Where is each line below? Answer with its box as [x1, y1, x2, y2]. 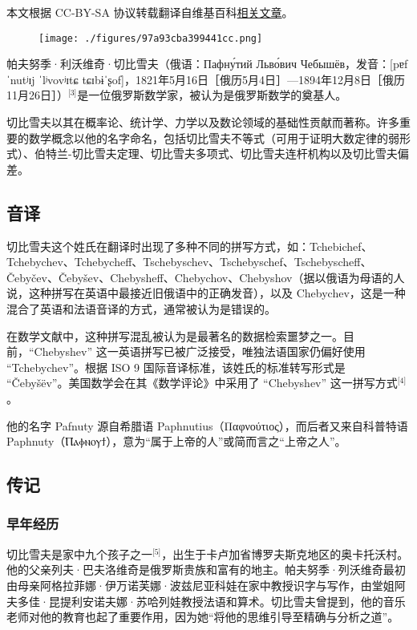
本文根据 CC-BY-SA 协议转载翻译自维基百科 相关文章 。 [6, 4, 294, 20]
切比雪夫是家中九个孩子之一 [6, 545, 152, 562]
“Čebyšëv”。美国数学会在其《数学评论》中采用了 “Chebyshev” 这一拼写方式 [6, 374, 398, 391]
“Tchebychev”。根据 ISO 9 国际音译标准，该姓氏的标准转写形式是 [6, 358, 346, 375]
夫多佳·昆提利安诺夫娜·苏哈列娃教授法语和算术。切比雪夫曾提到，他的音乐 [6, 592, 406, 609]
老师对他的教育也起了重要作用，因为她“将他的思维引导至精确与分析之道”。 [6, 608, 399, 625]
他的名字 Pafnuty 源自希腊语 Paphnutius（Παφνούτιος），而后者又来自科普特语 [6, 417, 408, 434]
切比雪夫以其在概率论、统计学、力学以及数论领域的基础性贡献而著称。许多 [6, 114, 399, 131]
